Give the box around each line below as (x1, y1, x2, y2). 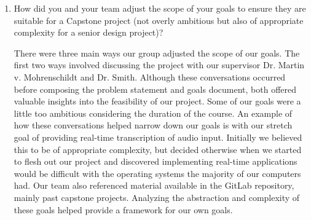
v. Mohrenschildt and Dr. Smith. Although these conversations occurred (14, 70, 286, 83)
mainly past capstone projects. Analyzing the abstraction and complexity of (14, 191, 300, 203)
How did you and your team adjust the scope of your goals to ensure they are (14, 2, 306, 14)
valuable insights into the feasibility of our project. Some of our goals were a (14, 95, 301, 108)
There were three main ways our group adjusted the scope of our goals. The (14, 46, 300, 59)
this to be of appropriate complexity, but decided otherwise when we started (14, 143, 302, 155)
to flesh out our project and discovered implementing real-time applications (14, 155, 297, 168)
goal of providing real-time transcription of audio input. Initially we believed (14, 130, 302, 143)
